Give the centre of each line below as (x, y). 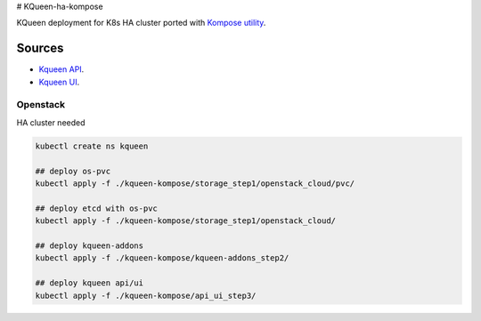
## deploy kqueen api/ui (90, 283)
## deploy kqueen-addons (90, 245)
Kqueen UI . (59, 82)
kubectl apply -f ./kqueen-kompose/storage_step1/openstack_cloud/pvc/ (195, 183)
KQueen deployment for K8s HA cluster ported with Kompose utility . (141, 23)
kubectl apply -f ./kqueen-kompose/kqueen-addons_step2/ (162, 258)
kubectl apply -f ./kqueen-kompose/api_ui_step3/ (146, 295)
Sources (40, 48)
